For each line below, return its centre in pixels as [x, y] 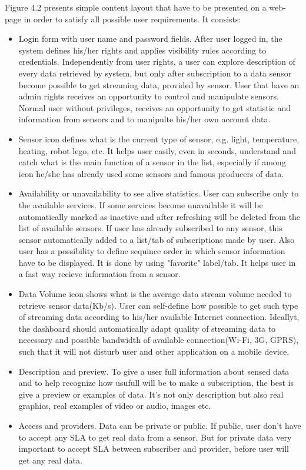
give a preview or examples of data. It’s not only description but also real [151, 394]
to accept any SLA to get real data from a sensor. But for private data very [155, 437]
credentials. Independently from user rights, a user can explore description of [157, 61]
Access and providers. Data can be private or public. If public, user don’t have [160, 425]
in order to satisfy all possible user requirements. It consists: [132, 19]
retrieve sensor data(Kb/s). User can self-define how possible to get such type [158, 305]
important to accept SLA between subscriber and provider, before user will [154, 449]
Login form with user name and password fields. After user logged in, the [150, 39]
